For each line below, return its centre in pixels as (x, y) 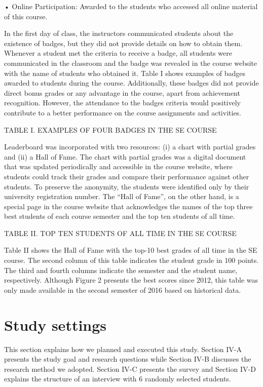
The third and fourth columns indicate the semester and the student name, (121, 270)
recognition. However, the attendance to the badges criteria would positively (122, 103)
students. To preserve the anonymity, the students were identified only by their (127, 186)
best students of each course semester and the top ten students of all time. (120, 216)
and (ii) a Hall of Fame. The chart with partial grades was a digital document (125, 156)
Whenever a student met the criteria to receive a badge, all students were (118, 53)
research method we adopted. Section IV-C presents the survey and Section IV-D (130, 369)
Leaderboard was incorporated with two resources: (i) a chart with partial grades (130, 147)
